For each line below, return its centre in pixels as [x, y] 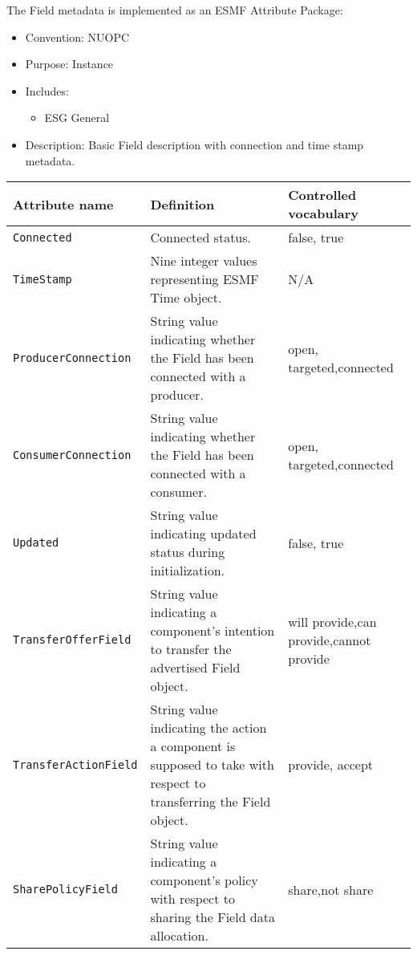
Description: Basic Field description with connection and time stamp [194, 144]
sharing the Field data [213, 917]
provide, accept [331, 765]
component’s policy [204, 880]
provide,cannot [330, 640]
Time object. [186, 298]
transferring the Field [211, 802]
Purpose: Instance [69, 64]
